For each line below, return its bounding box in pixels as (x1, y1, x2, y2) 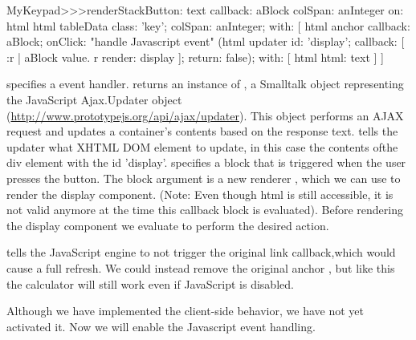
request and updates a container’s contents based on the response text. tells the (6, 123, 398, 140)
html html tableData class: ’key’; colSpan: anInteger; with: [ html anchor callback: (6, 17, 410, 34)
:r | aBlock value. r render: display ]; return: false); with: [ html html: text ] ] (6, 48, 384, 65)
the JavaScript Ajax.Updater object (6, 91, 182, 107)
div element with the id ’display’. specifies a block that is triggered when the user (6, 154, 406, 171)
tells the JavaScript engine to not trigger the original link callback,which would (6, 244, 396, 261)
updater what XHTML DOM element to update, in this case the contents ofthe (6, 138, 398, 155)
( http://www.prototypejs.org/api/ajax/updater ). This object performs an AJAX (6, 107, 404, 123)
